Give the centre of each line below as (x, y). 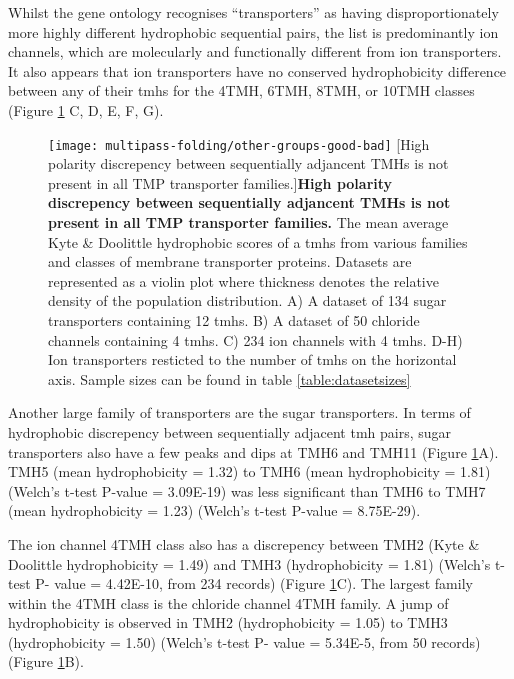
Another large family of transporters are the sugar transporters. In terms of (239, 412)
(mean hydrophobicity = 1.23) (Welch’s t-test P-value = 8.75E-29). (214, 510)
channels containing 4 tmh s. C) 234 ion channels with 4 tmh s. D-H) (255, 339)
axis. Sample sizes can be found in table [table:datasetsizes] (229, 378)
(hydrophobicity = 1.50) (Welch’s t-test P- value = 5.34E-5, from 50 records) (244, 641)
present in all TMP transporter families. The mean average (248, 222)
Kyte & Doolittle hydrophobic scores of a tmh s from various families (258, 241)
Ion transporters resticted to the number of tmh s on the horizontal (252, 359)
